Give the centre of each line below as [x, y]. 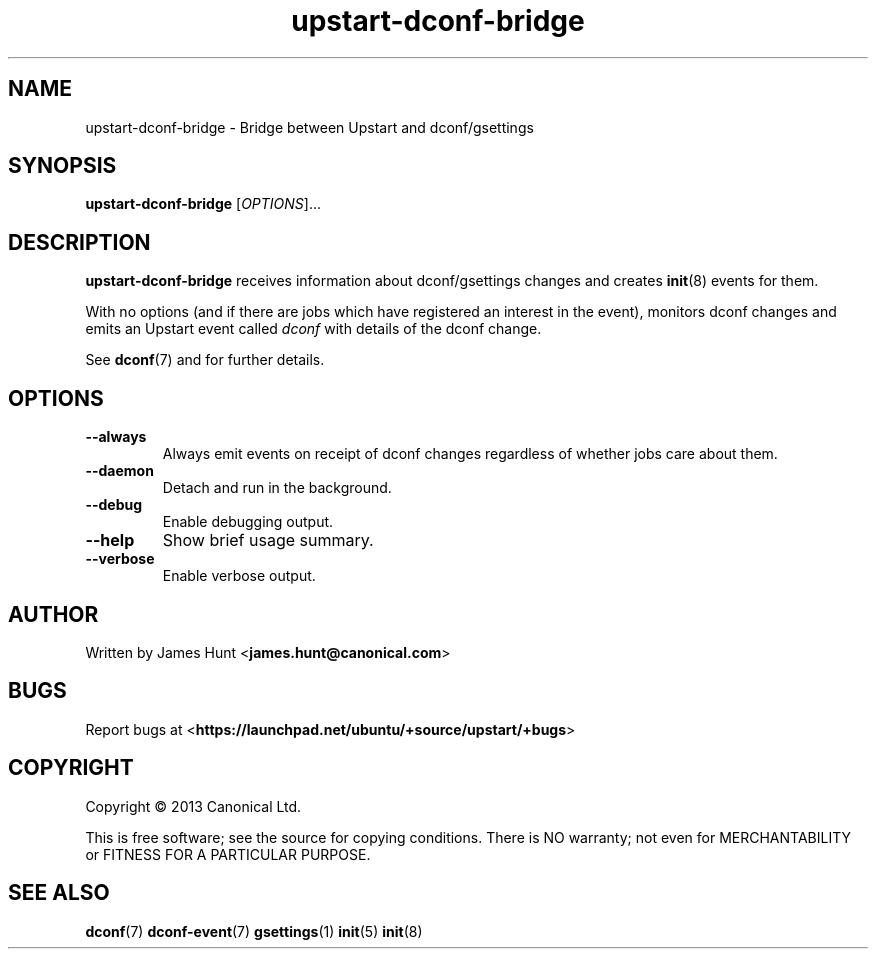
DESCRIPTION [79, 242]
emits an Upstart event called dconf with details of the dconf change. [313, 329]
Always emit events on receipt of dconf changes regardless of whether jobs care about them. [470, 454]
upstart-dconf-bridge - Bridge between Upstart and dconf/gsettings [309, 127]
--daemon [119, 471]
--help [110, 540]
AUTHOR [53, 614]
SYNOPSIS [62, 166]
